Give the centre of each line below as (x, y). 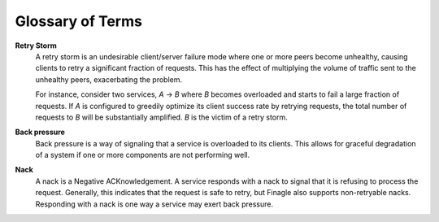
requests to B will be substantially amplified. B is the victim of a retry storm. (161, 117)
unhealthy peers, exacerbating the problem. (109, 79)
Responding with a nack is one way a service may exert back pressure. (154, 204)
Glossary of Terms (78, 21)
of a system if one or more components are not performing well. (143, 155)
